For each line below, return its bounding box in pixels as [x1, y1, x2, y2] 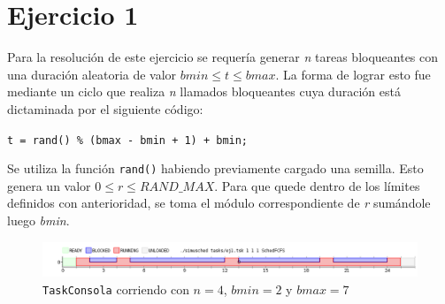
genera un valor [7, 176, 91, 194]
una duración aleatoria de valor [7, 65, 177, 83]
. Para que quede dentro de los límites [214, 176, 420, 194]
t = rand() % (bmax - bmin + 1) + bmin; [7, 133, 249, 147]
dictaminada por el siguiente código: [7, 99, 203, 118]
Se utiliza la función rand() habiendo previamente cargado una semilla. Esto [7, 159, 424, 178]
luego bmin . [7, 211, 70, 229]
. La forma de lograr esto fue [275, 65, 431, 83]
